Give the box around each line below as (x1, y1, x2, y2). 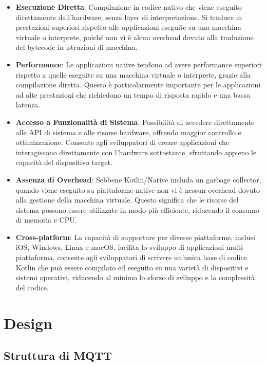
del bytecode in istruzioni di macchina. (15, 42, 138, 52)
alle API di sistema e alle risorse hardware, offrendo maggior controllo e (15, 126, 241, 137)
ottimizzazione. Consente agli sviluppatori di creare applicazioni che (15, 137, 230, 148)
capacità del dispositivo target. (15, 157, 112, 168)
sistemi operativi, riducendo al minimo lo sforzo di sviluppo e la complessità (15, 272, 255, 283)
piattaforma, (15, 252, 55, 263)
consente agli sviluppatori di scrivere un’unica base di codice (57, 252, 247, 263)
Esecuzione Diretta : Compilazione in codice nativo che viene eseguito (15, 2, 242, 12)
